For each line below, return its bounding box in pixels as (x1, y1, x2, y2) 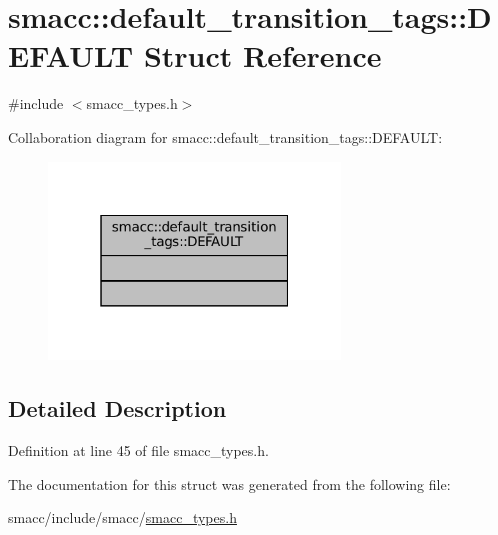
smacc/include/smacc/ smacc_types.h (8, 507, 237, 528)
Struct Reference (143, 35, 382, 76)
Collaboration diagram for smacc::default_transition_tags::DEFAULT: (8, 126, 443, 147)
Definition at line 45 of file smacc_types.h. (8, 440, 269, 461)
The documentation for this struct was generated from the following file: (8, 473, 451, 494)
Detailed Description (8, 393, 227, 424)
